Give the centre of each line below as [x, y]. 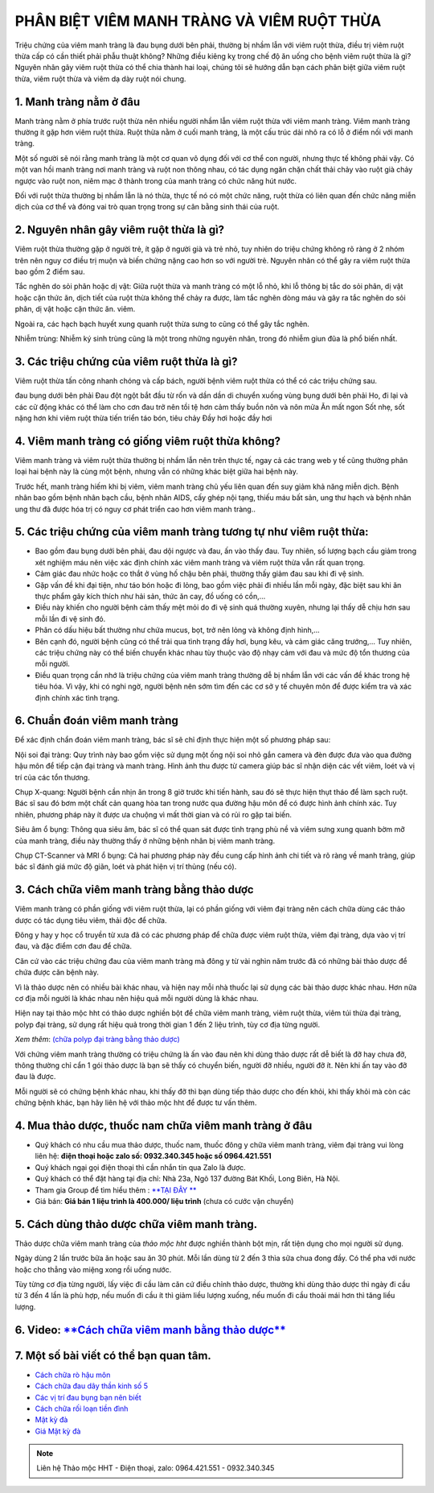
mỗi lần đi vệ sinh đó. [70, 618]
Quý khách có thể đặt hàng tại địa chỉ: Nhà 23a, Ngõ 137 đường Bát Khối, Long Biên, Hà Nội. [188, 1179]
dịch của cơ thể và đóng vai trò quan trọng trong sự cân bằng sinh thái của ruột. [147, 207]
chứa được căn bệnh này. [57, 972]
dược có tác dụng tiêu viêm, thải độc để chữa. [91, 920]
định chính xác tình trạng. [77, 697]
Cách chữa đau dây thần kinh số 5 [92, 1386]
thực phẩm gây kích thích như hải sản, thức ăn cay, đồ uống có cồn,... [150, 597]
